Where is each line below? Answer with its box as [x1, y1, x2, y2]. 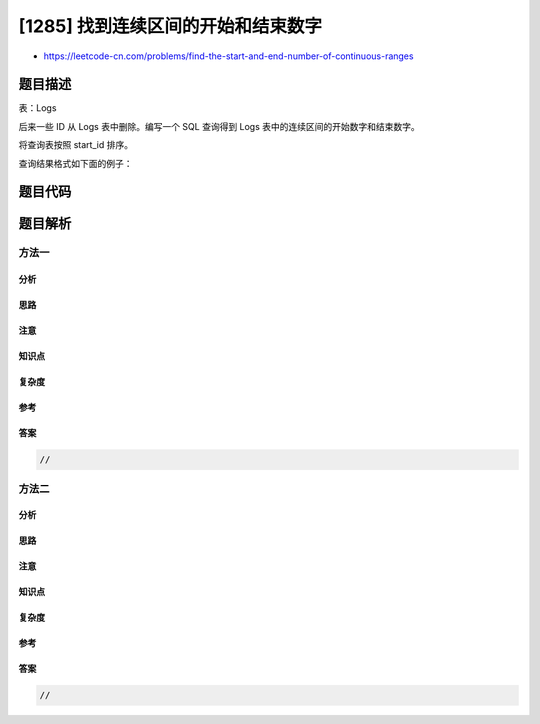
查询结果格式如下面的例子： [18, 157, 133, 169]
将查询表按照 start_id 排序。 [18, 139, 134, 151]
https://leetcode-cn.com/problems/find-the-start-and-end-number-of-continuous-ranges [43, 50, 414, 62]
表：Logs [18, 102, 57, 114]
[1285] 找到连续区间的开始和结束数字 [18, 15, 323, 37]
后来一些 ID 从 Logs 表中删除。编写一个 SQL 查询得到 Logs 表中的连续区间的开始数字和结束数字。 [18, 120, 420, 132]
